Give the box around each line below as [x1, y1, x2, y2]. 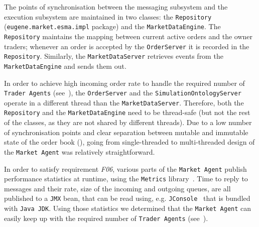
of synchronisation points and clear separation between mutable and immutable [4, 127, 248, 137]
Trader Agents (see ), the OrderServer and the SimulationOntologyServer [4, 87, 241, 98]
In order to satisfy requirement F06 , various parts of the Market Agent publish [4, 163, 247, 174]
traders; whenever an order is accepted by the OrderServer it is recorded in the [4, 41, 249, 51]
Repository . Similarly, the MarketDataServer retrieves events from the [4, 51, 223, 61]
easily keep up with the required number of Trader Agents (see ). [4, 212, 208, 223]
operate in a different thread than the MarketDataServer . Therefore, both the [4, 97, 244, 107]
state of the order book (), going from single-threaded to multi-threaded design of [4, 137, 255, 147]
